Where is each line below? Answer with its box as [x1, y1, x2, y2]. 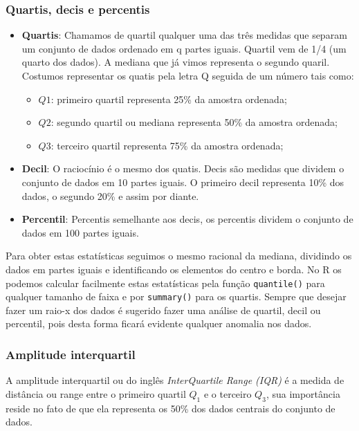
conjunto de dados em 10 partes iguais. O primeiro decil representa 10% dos [21, 174, 344, 189]
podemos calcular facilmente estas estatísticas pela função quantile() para [6, 275, 325, 290]
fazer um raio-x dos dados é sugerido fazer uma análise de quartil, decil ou [6, 302, 321, 317]
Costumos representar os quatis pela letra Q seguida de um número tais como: [21, 68, 354, 82]
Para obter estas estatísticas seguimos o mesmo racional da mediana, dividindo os [6, 248, 352, 263]
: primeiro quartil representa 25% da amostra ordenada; [50, 91, 287, 106]
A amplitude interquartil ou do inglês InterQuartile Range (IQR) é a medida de [6, 373, 344, 387]
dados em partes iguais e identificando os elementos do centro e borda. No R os [6, 262, 342, 276]
